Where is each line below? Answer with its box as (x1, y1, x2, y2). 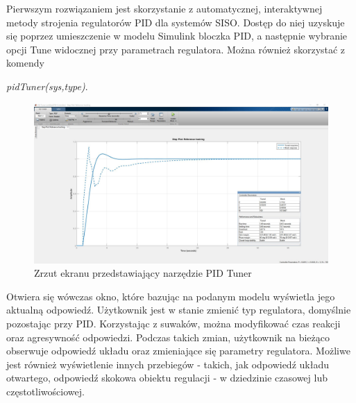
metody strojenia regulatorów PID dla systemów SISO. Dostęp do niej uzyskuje (6, 15, 345, 29)
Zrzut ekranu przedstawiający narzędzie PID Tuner (34, 266, 252, 280)
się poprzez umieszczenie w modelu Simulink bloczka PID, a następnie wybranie (6, 28, 348, 43)
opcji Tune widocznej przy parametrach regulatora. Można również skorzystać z (6, 42, 346, 56)
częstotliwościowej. (6, 384, 85, 398)
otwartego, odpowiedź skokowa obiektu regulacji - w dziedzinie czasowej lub (6, 370, 328, 385)
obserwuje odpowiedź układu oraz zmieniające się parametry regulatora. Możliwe (6, 343, 350, 358)
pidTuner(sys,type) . (6, 78, 88, 93)
